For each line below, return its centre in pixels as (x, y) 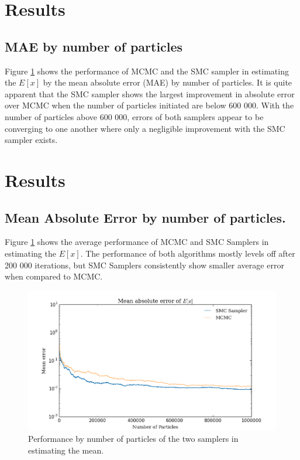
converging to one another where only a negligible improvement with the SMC (145, 128)
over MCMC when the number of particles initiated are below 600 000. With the (149, 105)
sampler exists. (31, 140)
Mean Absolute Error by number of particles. (145, 217)
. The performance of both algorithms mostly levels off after (188, 253)
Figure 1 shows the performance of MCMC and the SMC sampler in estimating (147, 71)
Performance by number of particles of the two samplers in (133, 439)
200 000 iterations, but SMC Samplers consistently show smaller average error (144, 265)
